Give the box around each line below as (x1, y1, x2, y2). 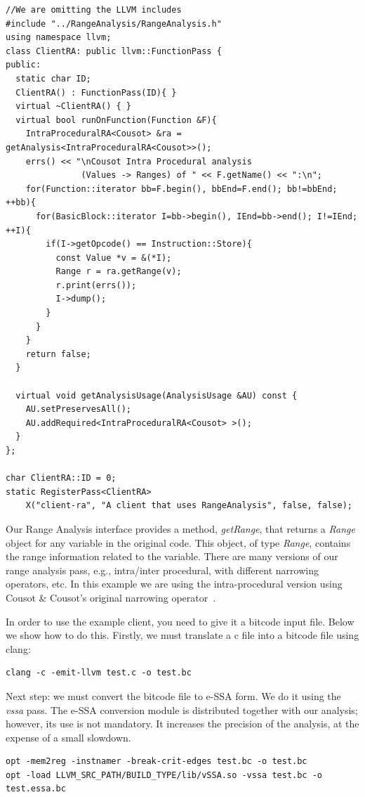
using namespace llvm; (6, 32, 112, 43)
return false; (25, 349, 91, 359)
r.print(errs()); (55, 280, 137, 290)
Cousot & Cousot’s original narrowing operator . (6, 590, 216, 604)
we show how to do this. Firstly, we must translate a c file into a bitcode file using (6, 628, 359, 642)
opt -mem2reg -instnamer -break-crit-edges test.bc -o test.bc (6, 756, 307, 767)
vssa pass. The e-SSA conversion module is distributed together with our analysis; (6, 702, 358, 717)
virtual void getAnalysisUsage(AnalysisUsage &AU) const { (15, 390, 298, 401)
